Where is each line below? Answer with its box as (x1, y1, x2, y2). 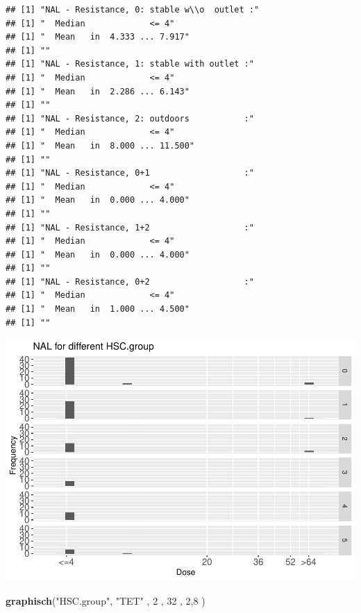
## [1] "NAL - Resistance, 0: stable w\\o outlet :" (6, 5, 260, 15)
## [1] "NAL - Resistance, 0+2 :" (6, 276, 254, 287)
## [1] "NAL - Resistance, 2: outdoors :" (6, 113, 254, 124)
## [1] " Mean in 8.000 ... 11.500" (6, 140, 195, 151)
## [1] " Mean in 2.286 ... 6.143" (6, 86, 190, 96)
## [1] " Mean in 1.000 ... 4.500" (6, 304, 190, 314)
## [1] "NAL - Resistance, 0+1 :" (6, 168, 254, 178)
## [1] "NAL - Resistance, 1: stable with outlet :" (6, 59, 254, 69)
